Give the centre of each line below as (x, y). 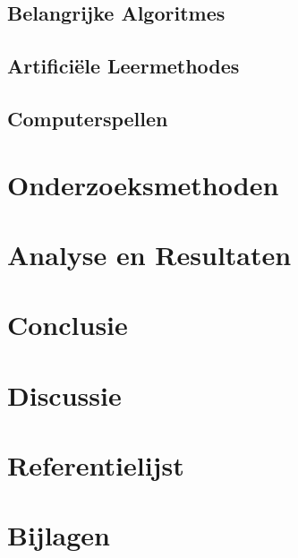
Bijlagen (59, 535)
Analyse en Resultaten (149, 254)
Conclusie (68, 325)
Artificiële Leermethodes (123, 66)
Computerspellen (88, 118)
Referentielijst (96, 465)
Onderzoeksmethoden (143, 184)
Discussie (64, 395)
